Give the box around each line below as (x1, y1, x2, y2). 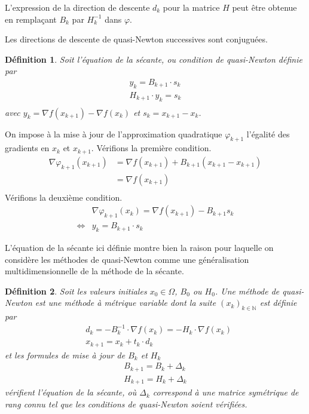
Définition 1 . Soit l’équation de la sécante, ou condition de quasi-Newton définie (5, 53, 302, 65)
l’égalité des (246, 127, 290, 140)
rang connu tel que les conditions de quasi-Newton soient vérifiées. (5, 397, 247, 410)
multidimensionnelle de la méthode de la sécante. (5, 265, 184, 277)
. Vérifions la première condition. (91, 142, 212, 154)
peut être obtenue (232, 1, 297, 13)
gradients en (5, 142, 50, 154)
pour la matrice (163, 1, 220, 13)
